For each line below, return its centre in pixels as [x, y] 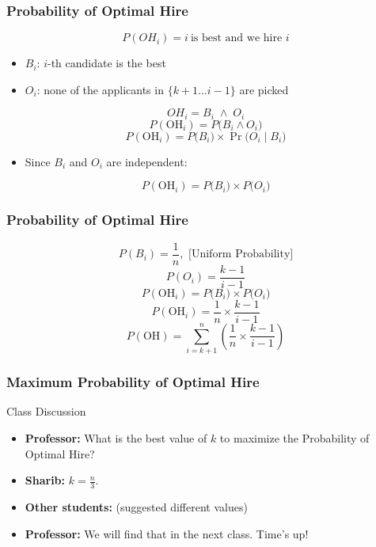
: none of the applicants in [100, 89]
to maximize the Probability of [294, 438]
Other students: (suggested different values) [136, 507]
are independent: [147, 161]
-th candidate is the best [107, 63]
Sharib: [45, 480]
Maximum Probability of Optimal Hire [133, 382]
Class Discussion [46, 411]
